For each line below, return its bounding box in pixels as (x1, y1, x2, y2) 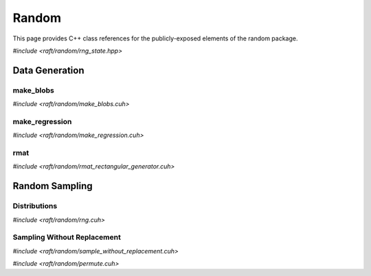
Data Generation (12, 64, 85, 76)
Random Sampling (12, 180, 93, 192)
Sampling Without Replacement (12, 233, 122, 242)
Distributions (12, 201, 58, 211)
